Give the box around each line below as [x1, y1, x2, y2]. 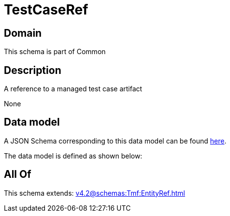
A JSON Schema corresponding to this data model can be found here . [4, 136, 227, 145]
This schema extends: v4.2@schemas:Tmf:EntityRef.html [4, 188, 186, 197]
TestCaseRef [4, 1, 88, 18]
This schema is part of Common [4, 47, 106, 56]
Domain [4, 27, 42, 39]
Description [4, 64, 61, 76]
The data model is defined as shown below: [4, 151, 143, 160]
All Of [4, 168, 31, 181]
